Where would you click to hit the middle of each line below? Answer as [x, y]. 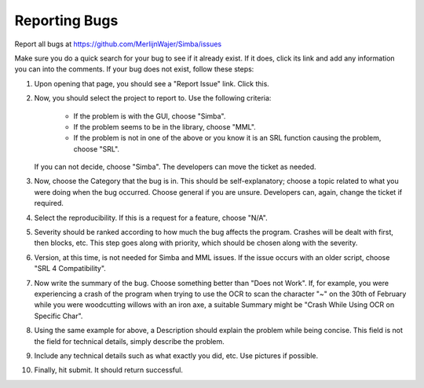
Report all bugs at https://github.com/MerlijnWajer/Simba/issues [118, 44]
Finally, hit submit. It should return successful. [109, 370]
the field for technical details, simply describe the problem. [130, 341]
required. [49, 203]
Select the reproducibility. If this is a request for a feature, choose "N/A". [151, 218]
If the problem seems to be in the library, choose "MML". [165, 126]
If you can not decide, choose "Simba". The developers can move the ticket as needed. [175, 167]
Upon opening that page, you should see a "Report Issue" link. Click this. [152, 83]
